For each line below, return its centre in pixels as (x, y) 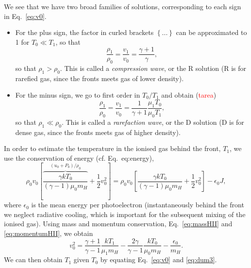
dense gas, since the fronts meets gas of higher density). (98, 132)
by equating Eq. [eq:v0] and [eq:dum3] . (159, 260)
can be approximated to (211, 32)
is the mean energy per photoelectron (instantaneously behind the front (138, 205)
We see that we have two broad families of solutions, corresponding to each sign (123, 6)
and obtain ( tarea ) (189, 94)
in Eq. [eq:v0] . (25, 16)
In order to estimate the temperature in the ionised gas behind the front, (112, 148)
